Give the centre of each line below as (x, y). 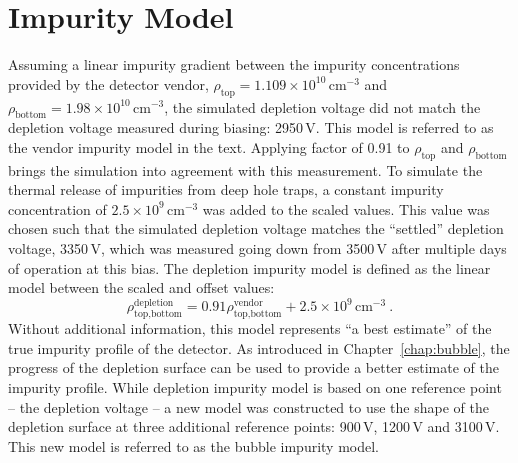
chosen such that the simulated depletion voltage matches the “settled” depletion (256, 228)
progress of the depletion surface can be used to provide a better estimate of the (253, 367)
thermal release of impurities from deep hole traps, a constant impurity (226, 189)
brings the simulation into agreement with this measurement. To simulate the (245, 169)
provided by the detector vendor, (108, 83)
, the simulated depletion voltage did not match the (322, 106)
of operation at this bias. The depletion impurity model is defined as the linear (249, 267)
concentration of (57, 208)
